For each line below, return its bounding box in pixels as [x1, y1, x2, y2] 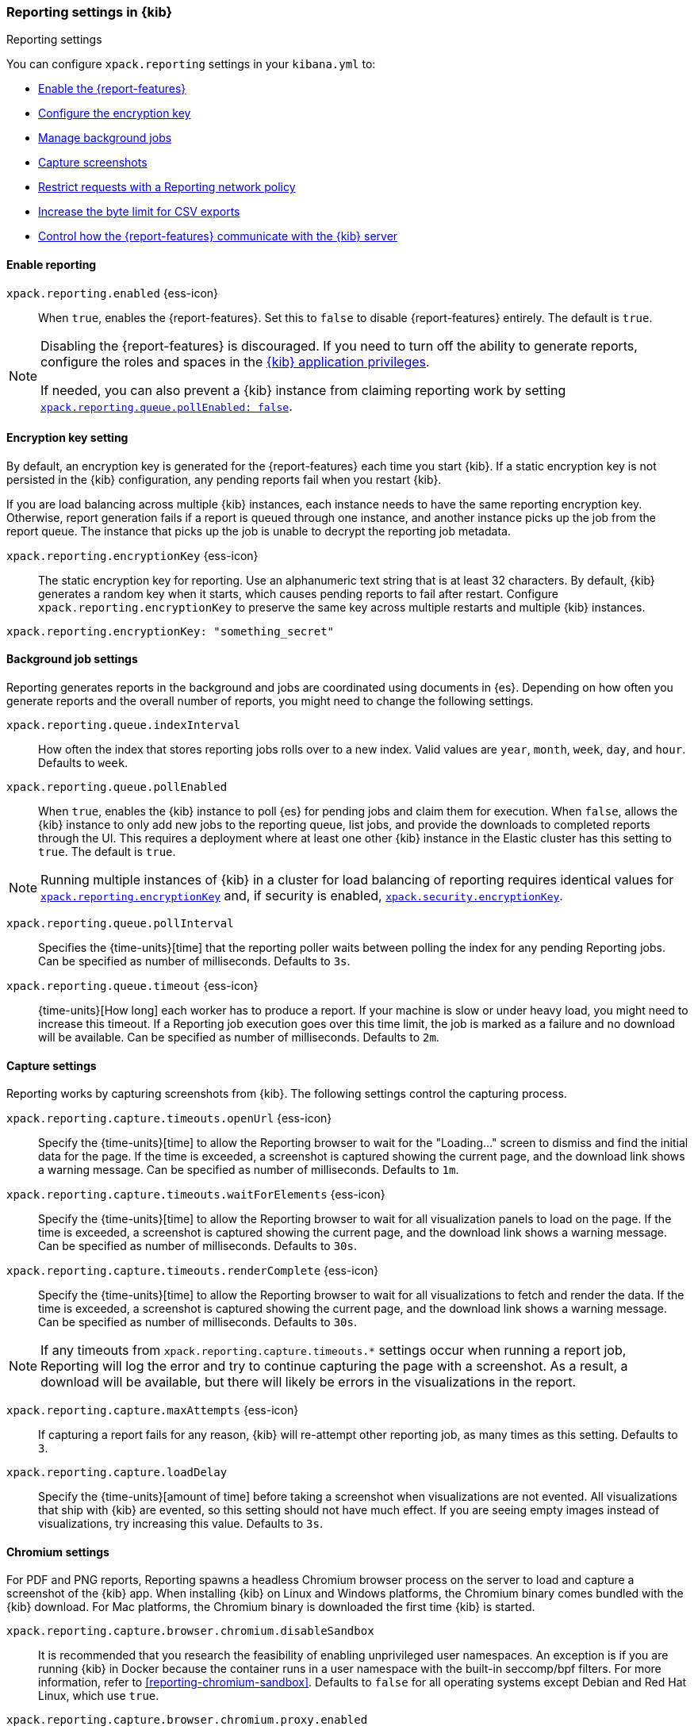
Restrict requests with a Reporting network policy [38, 180, 296, 194]
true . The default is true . [38, 845, 176, 859]
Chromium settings [6, 1544, 109, 1559]
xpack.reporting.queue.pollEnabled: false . [40, 397, 293, 414]
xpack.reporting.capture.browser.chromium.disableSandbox [6, 1625, 374, 1638]
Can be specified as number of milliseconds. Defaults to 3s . [38, 954, 351, 969]
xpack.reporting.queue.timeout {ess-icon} [6, 979, 259, 993]
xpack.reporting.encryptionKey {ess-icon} [6, 548, 259, 562]
